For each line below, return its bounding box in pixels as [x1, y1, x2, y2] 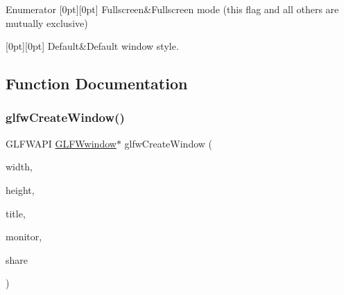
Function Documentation [6, 73, 188, 94]
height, [6, 182, 35, 197]
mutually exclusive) [6, 15, 88, 30]
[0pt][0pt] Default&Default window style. [6, 39, 179, 53]
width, [6, 159, 33, 174]
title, [6, 206, 26, 220]
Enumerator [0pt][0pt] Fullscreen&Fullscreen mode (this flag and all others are [6, 2, 339, 16]
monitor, [6, 229, 42, 244]
